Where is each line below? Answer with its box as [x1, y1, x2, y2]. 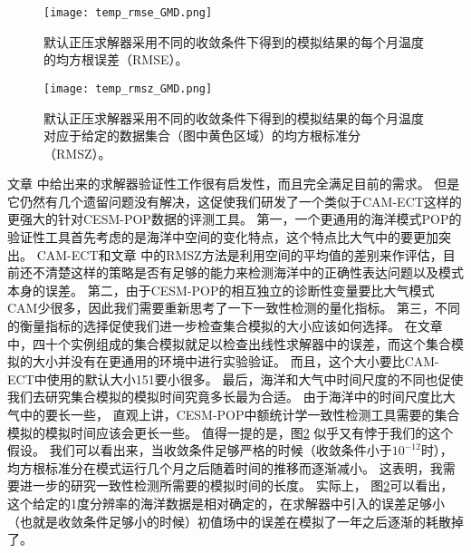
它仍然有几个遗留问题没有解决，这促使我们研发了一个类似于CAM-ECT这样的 [7, 191, 462, 210]
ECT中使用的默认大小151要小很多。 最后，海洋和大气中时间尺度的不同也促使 [7, 369, 464, 388]
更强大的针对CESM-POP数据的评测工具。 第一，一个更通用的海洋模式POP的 [7, 209, 462, 228]
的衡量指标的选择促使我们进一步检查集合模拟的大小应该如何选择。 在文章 [7, 316, 443, 335]
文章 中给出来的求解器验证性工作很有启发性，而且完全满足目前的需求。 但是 [7, 174, 460, 193]
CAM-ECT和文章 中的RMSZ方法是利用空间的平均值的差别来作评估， [36, 245, 443, 264]
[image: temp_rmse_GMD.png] [43, 6, 213, 19]
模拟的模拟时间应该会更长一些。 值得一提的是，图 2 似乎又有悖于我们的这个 [7, 422, 454, 441]
